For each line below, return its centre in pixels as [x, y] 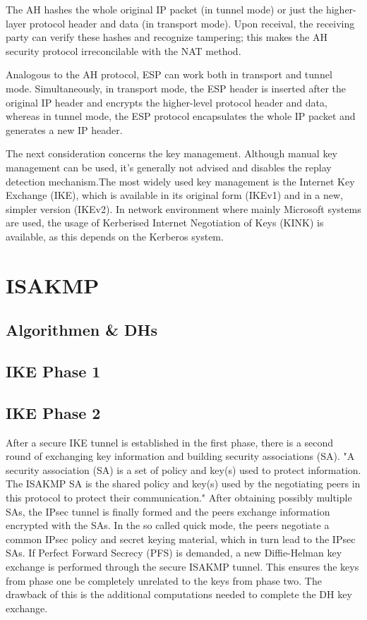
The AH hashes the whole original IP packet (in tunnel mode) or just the [164, 9]
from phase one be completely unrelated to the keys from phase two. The [164, 580]
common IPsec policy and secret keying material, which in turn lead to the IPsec [181, 539]
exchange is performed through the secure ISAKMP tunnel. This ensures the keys [182, 566]
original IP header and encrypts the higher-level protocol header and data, [167, 102]
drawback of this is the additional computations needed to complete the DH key [179, 594]
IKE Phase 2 [53, 412]
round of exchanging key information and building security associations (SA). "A [180, 456]
